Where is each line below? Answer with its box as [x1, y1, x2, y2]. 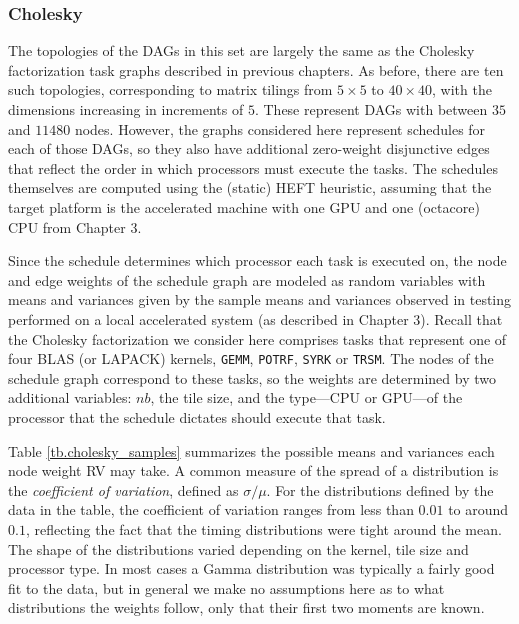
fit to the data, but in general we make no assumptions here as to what [8, 577, 445, 598]
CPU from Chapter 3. [8, 216, 142, 237]
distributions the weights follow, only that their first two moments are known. [8, 597, 485, 618]
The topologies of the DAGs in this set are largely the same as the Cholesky [8, 40, 475, 61]
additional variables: [8, 387, 132, 408]
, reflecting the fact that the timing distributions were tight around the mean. [25, 518, 502, 539]
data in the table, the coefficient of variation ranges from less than [8, 499, 414, 520]
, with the [432, 79, 492, 100]
